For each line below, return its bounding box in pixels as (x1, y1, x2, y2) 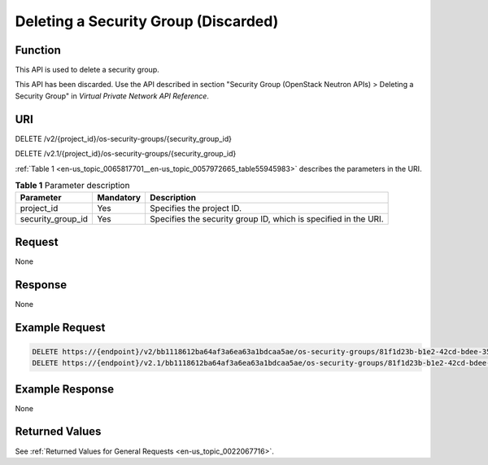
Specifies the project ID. (150, 203, 242, 214)
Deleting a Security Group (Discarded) (15, 12, 279, 30)
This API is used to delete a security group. (15, 65, 159, 75)
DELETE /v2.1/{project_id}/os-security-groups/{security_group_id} (15, 149, 237, 159)
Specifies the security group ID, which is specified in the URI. (150, 213, 384, 225)
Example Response (15, 382, 114, 396)
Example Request (15, 320, 106, 334)
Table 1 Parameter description (15, 180, 130, 191)
